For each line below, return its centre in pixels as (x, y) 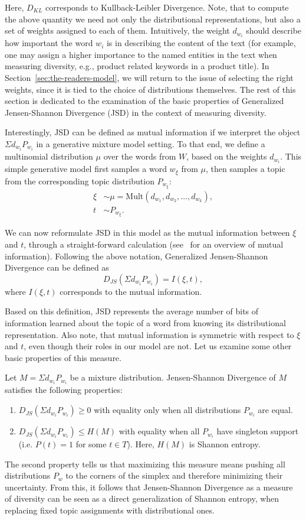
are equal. (275, 410)
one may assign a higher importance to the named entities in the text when (141, 54)
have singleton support (258, 431)
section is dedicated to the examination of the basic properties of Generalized (144, 101)
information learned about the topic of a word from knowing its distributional (145, 323)
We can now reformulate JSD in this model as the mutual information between (147, 233)
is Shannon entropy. (225, 444)
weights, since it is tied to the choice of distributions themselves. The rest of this (150, 89)
